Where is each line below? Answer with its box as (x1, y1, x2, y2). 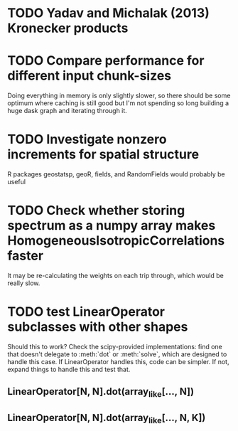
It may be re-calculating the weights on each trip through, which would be (7, 272, 224, 280)
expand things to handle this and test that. (7, 365, 131, 373)
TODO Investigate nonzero (7, 132, 167, 147)
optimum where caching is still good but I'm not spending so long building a (7, 99, 229, 107)
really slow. (7, 279, 40, 287)
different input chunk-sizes (7, 68, 172, 84)
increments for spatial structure (7, 147, 200, 163)
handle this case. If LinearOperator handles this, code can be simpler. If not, (7, 357, 229, 366)
